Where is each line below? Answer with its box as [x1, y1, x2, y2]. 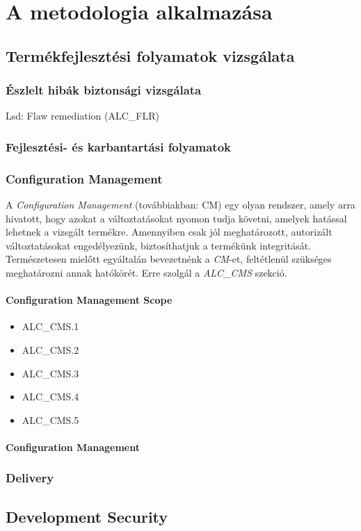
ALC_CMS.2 [22, 342, 79, 357]
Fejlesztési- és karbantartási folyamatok [6, 138, 232, 155]
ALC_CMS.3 [22, 366, 79, 380]
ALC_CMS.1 [22, 319, 79, 334]
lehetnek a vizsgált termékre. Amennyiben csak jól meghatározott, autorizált [6, 224, 332, 239]
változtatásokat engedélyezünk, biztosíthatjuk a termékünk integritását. [6, 238, 311, 252]
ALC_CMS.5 [22, 412, 79, 427]
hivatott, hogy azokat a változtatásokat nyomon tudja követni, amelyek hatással [6, 211, 347, 225]
